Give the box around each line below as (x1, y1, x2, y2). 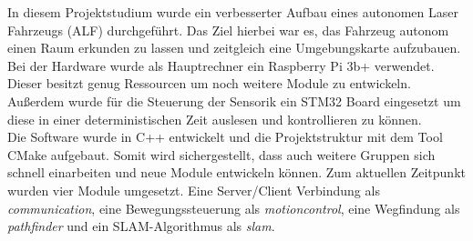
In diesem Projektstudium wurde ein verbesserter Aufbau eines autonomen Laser (7, 3, 458, 21)
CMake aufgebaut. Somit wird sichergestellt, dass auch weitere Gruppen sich (7, 145, 436, 164)
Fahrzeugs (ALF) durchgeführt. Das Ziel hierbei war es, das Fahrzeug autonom (7, 20, 449, 39)
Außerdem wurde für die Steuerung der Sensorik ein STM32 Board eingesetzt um (7, 91, 461, 110)
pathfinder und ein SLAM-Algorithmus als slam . (7, 216, 275, 236)
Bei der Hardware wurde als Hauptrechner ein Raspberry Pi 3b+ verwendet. (7, 55, 435, 75)
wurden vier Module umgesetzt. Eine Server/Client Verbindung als (7, 180, 380, 199)
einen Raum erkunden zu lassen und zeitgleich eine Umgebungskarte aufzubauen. (7, 38, 461, 57)
